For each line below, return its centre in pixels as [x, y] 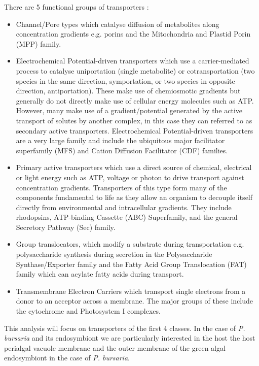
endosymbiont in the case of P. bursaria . [67, 358]
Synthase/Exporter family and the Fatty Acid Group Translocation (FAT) [131, 264]
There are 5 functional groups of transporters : [77, 7]
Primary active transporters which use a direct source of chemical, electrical [134, 167]
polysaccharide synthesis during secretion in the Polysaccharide [114, 254]
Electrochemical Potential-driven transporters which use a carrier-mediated [133, 61]
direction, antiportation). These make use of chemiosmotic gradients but [128, 91]
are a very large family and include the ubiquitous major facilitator [120, 140]
